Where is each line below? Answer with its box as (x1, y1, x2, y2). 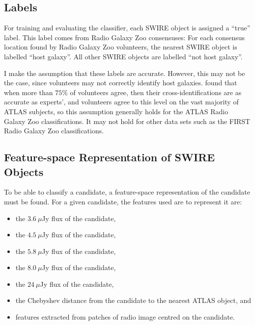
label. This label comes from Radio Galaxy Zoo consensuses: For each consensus (4, 32, 245, 42)
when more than (4, 87, 53, 97)
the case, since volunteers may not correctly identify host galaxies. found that (4, 77, 237, 88)
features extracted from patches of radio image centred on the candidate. (15, 312, 235, 322)
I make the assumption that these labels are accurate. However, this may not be (4, 68, 245, 78)
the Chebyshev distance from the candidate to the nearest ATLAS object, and (15, 295, 252, 305)
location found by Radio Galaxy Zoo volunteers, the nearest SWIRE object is (4, 42, 237, 52)
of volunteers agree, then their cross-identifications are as (70, 87, 242, 97)
